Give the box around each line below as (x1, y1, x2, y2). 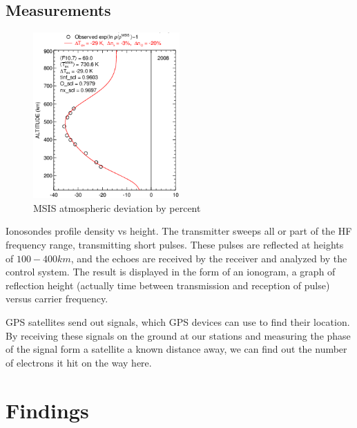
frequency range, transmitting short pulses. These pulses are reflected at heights (6, 237, 344, 251)
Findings (6, 396, 89, 424)
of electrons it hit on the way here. (6, 355, 152, 369)
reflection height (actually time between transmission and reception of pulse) (6, 278, 330, 292)
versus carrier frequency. (6, 291, 108, 306)
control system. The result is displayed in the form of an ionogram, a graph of (6, 264, 336, 279)
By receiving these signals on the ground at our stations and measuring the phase (6, 328, 351, 342)
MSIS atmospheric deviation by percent (33, 200, 201, 215)
